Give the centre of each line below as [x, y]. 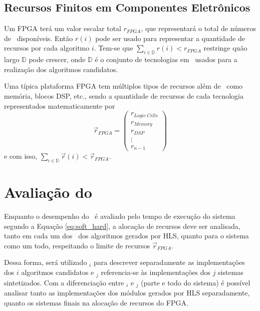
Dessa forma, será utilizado [46, 262]
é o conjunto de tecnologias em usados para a [166, 59]
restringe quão [225, 48]
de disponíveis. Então [39, 38]
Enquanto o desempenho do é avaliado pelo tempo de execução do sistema [120, 216]
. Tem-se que [113, 48]
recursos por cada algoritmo [47, 48]
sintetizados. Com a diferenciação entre [64, 282]
